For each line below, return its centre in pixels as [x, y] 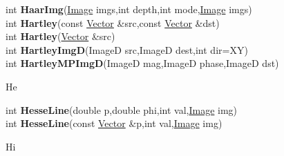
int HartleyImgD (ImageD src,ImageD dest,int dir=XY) [127, 49]
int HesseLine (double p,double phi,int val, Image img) [122, 109]
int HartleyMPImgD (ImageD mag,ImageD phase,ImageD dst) [142, 63]
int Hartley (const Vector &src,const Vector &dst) [113, 22]
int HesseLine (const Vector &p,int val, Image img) [114, 123]
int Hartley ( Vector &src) [60, 36]
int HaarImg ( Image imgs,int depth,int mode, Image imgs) [129, 9]
